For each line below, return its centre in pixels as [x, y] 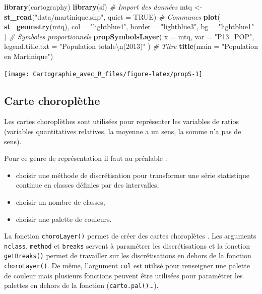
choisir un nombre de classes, [60, 201]
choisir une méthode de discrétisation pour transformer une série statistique [133, 175]
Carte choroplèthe [52, 100]
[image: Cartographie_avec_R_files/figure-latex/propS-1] [103, 74]
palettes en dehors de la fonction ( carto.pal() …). [81, 285]
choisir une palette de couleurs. [64, 219]
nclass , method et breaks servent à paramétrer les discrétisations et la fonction [127, 245]
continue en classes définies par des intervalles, [87, 185]
